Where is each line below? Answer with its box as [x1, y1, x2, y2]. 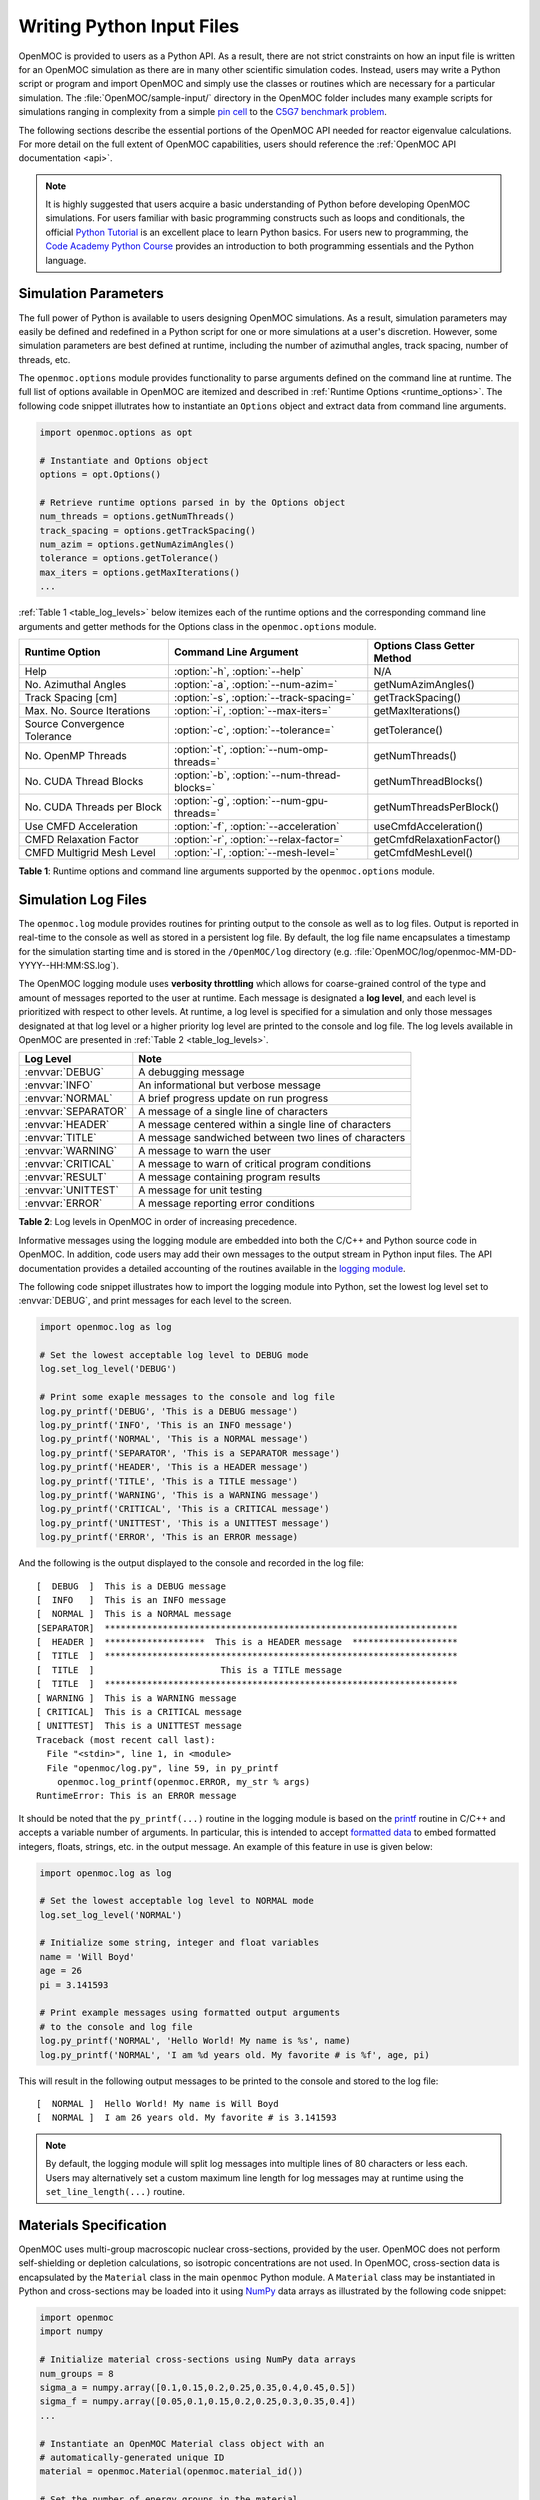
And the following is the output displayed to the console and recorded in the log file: [18, 1557, 364, 1569]
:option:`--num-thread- [232, 768, 342, 782]
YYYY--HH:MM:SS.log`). [18, 960, 119, 971]
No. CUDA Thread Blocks [24, 774, 144, 788]
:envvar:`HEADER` [24, 1118, 110, 1132]
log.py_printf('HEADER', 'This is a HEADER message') [39, 1461, 309, 1473]
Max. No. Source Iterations [24, 703, 151, 717]
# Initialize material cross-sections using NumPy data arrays [39, 2354, 357, 2365]
